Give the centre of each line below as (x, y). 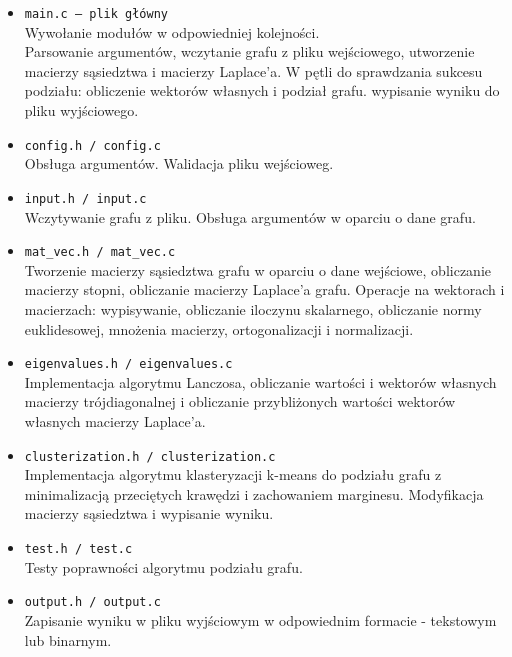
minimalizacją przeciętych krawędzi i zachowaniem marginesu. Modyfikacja (254, 493)
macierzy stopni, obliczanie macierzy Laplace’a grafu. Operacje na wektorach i (264, 289)
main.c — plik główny (96, 14)
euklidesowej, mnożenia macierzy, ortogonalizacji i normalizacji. (219, 328)
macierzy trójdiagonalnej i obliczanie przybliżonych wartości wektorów (240, 401)
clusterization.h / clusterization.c (150, 456)
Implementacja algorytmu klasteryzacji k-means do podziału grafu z (233, 474)
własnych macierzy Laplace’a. (115, 421)
